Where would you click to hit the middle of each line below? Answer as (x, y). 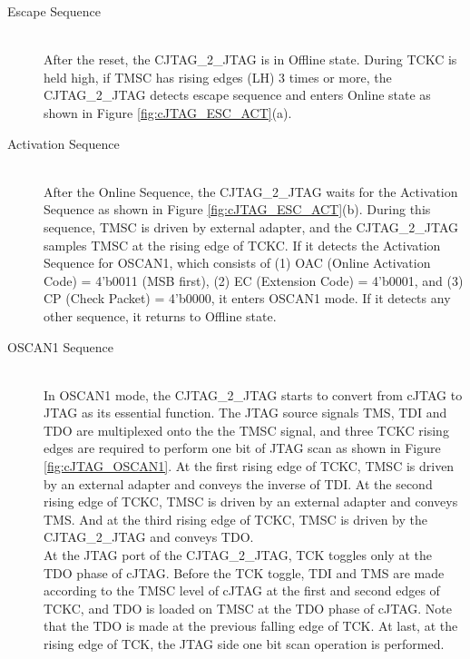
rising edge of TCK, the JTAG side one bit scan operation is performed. (244, 644)
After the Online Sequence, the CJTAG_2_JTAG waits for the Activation (251, 191)
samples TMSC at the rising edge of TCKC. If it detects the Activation (242, 245)
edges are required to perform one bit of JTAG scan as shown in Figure (242, 448)
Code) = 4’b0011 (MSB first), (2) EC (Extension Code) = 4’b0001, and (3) (254, 280)
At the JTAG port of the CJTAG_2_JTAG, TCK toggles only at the (238, 555)
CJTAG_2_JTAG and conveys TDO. (149, 537)
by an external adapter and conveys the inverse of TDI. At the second (238, 483)
